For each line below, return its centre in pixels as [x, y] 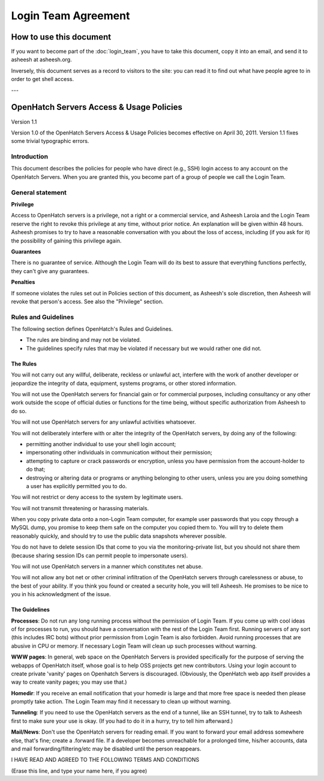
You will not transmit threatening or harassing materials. [80, 508]
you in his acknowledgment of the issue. [61, 594]
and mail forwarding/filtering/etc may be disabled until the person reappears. [106, 749]
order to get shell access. [43, 79]
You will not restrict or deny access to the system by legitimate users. [97, 497]
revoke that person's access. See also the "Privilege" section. [87, 301]
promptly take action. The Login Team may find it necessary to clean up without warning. [121, 702]
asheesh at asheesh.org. [41, 59]
